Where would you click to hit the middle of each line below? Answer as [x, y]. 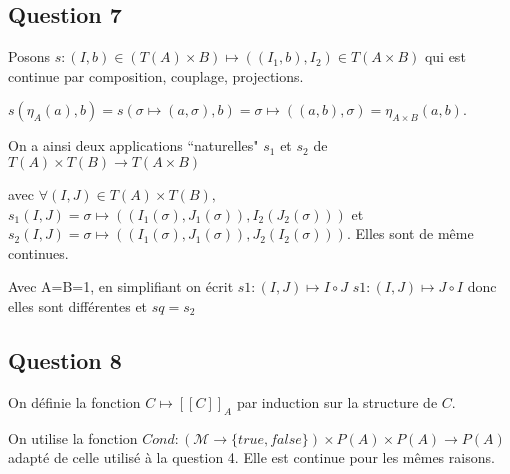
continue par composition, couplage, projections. [156, 75]
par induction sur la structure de [337, 401]
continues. [38, 252]
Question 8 [65, 359]
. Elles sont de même [410, 233]
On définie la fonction [74, 401]
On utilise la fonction [73, 437]
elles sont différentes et [78, 305]
